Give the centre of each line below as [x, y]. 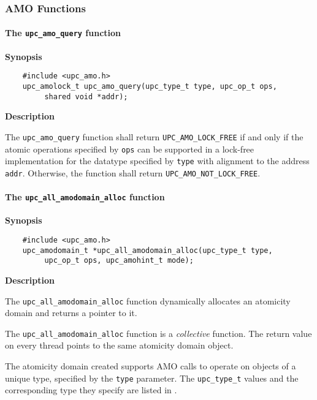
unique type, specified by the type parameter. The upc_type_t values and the [152, 378]
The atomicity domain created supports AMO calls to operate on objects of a [151, 366]
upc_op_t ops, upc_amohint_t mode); [119, 261]
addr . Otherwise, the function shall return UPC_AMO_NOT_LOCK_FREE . [133, 172]
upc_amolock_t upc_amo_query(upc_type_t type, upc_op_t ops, [150, 86]
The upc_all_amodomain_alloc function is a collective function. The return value [158, 333]
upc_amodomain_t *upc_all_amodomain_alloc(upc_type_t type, [147, 250]
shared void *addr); [86, 96]
